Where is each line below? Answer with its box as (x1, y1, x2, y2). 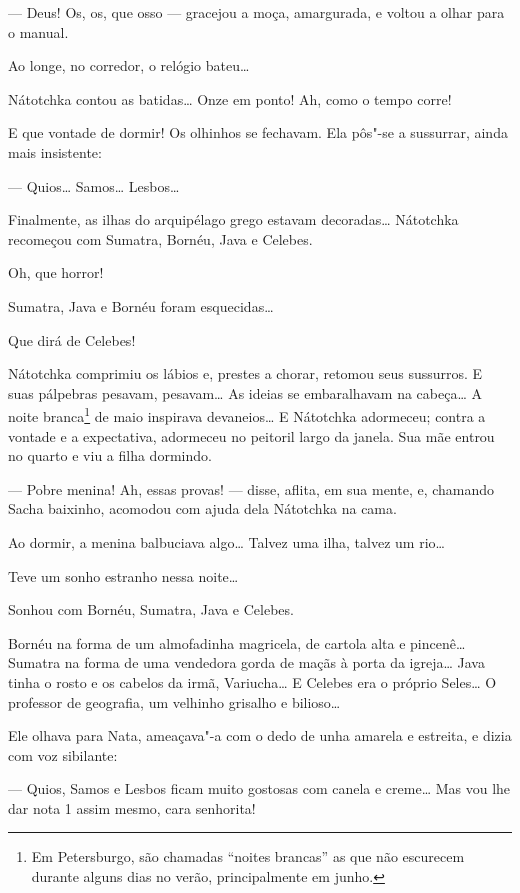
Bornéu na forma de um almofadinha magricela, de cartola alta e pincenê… (8, 632, 466, 653)
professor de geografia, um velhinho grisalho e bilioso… (8, 691, 341, 712)
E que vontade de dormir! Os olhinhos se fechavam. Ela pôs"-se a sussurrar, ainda (8, 122, 508, 143)
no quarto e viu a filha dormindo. (8, 445, 212, 466)
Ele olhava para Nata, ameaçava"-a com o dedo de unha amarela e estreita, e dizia (8, 725, 512, 746)
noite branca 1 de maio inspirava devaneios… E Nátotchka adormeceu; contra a (8, 403, 486, 426)
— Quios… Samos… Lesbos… (8, 175, 180, 196)
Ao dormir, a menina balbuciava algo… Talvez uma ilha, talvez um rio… (8, 531, 445, 552)
